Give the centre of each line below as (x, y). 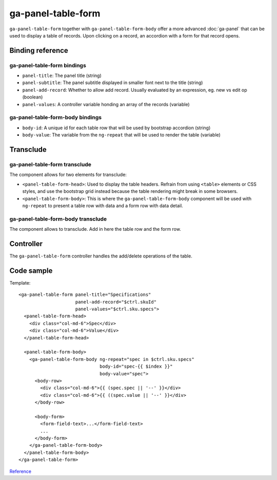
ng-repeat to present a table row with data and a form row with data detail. (103, 206)
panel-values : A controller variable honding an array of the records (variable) (106, 104)
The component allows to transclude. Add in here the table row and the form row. (95, 229)
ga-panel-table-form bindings (48, 65)
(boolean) (33, 97)
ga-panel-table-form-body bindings (56, 117)
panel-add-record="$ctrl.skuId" (116, 302)
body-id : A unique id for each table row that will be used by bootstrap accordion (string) (116, 128)
